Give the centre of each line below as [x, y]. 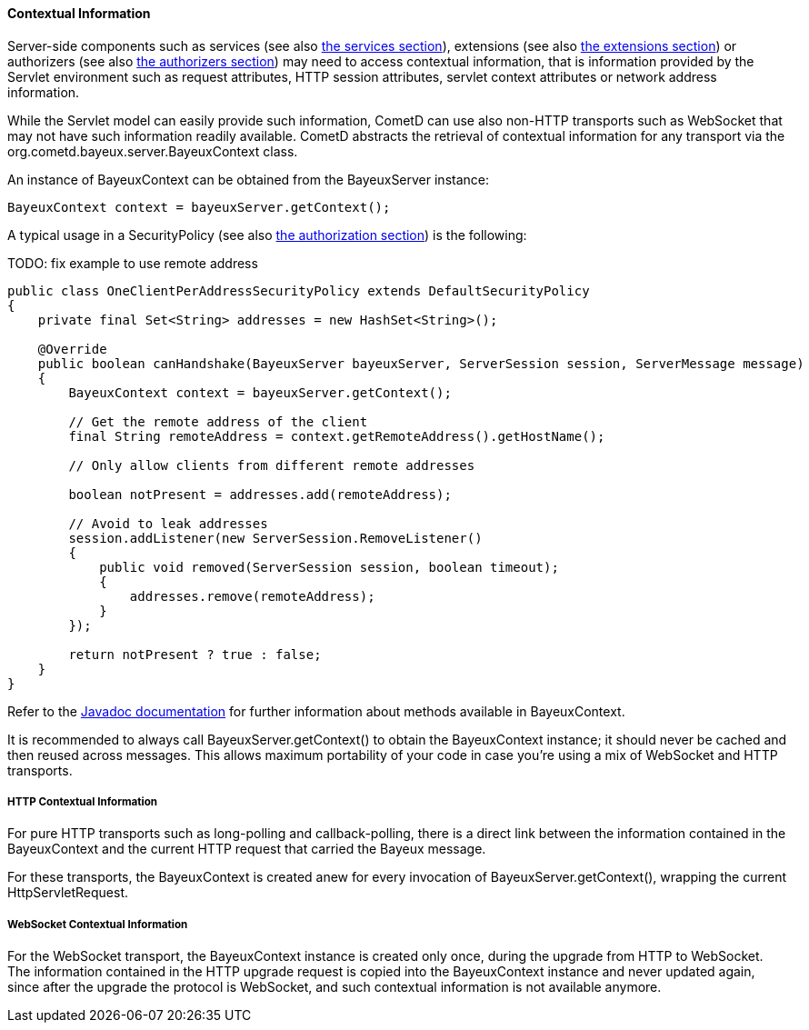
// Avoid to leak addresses [168, 523]
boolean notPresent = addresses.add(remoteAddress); [260, 494]
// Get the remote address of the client [218, 421]
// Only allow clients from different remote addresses [272, 465]
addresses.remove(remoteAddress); [252, 596]
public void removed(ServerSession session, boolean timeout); [329, 567]
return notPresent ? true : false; [195, 654]
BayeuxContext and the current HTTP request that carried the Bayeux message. [247, 849]
